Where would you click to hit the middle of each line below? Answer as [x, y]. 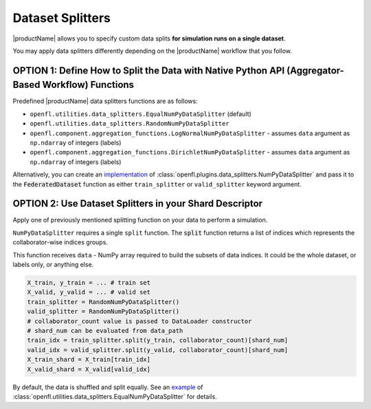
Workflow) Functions [88, 85]
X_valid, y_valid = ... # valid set [89, 292]
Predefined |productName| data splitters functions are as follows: [105, 101]
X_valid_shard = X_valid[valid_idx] [89, 369]
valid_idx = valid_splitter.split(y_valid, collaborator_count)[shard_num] [158, 350]
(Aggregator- [315, 70]
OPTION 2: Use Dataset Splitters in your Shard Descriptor [138, 203]
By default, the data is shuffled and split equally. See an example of [108, 387]
